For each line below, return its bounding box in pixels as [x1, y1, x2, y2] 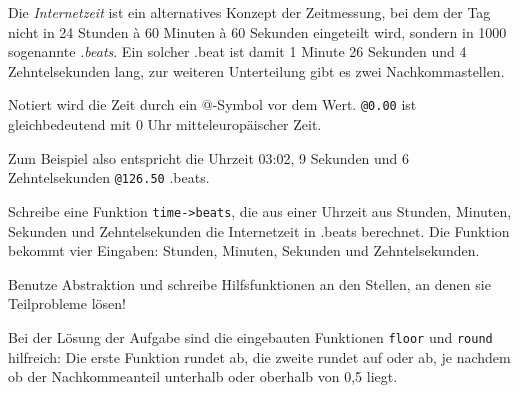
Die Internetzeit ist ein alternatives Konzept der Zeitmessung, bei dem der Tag [8, 2, 491, 22]
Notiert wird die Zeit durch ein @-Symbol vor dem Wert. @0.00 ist [8, 94, 417, 115]
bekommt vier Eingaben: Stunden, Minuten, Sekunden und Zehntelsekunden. [8, 240, 480, 261]
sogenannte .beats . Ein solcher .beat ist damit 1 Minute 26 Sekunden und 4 [8, 41, 467, 62]
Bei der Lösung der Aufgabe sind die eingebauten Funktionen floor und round [8, 326, 493, 347]
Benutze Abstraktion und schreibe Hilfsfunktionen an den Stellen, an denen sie [8, 273, 491, 294]
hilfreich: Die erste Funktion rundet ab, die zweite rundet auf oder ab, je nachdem [8, 346, 511, 367]
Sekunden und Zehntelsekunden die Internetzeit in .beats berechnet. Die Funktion [8, 220, 510, 241]
